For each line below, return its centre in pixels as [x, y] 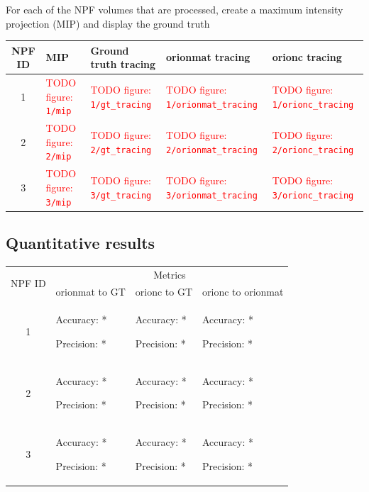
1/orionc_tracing [313, 105]
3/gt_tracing [121, 195]
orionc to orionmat [243, 292]
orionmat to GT [90, 292]
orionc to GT [164, 292]
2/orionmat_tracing [212, 150]
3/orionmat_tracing [212, 195]
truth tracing [123, 64]
